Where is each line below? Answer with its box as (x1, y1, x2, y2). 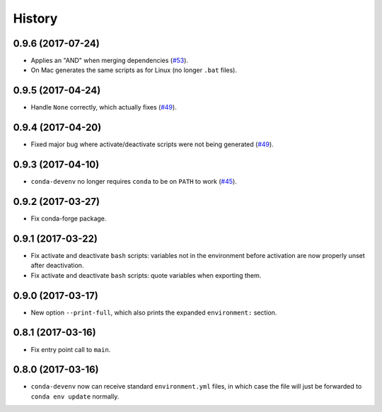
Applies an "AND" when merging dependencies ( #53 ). (30, 57, 189, 65)
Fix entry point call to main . (30, 345, 111, 353)
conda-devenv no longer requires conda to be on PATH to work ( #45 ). (30, 177, 237, 186)
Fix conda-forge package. (30, 214, 107, 223)
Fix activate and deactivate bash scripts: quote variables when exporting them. (30, 271, 262, 279)
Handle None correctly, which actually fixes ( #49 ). (30, 103, 177, 112)
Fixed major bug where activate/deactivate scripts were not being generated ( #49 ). (30, 140, 274, 148)
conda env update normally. (30, 392, 120, 401)
